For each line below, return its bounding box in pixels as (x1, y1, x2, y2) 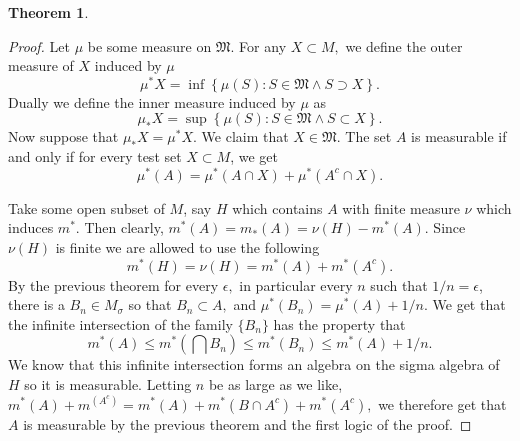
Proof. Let (8, 35, 70, 56)
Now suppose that (8, 126, 119, 147)
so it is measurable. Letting (24, 373, 192, 394)
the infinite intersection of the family (8, 313, 233, 334)
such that (370, 274, 428, 295)
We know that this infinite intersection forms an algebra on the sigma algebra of (8, 354, 500, 375)
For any (239, 35, 287, 56)
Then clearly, (84, 217, 164, 238)
